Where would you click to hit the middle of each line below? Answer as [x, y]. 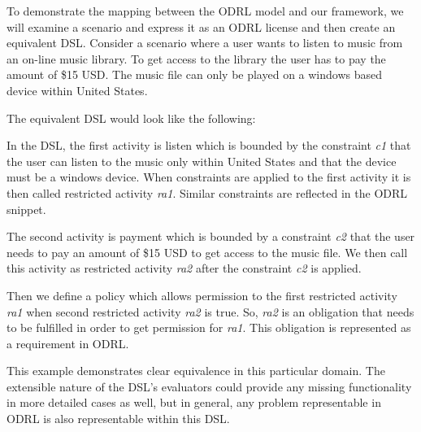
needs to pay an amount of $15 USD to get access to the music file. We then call [207, 252]
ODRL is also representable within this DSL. [118, 419]
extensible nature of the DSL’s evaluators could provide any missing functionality [209, 386]
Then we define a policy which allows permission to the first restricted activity [202, 295]
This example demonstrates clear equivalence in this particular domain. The [196, 371]
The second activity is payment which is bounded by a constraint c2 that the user [211, 236]
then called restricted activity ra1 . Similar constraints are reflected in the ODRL [207, 192]
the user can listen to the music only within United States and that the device [202, 161]
